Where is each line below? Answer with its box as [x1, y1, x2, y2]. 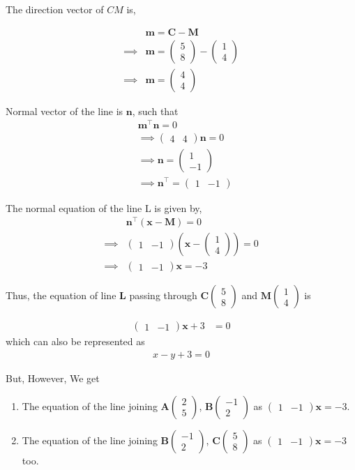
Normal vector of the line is [6, 103, 123, 118]
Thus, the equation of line [6, 288, 116, 303]
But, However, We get [6, 370, 100, 385]
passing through [129, 288, 197, 303]
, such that [132, 103, 179, 118]
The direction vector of [6, 2, 104, 16]
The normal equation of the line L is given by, [6, 200, 202, 215]
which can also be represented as [6, 334, 145, 349]
